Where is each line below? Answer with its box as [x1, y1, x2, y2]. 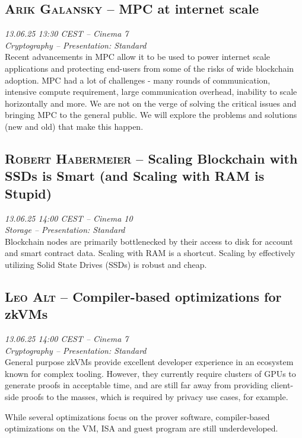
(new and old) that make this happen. [5, 120, 144, 132]
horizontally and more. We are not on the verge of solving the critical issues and [5, 97, 297, 109]
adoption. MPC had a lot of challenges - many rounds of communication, [5, 73, 271, 86]
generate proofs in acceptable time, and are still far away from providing [5, 379, 268, 391]
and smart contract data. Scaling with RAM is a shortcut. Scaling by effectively [5, 247, 295, 259]
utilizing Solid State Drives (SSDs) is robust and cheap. [5, 258, 207, 270]
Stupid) [5, 184, 52, 202]
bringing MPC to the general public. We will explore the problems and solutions [5, 108, 297, 121]
